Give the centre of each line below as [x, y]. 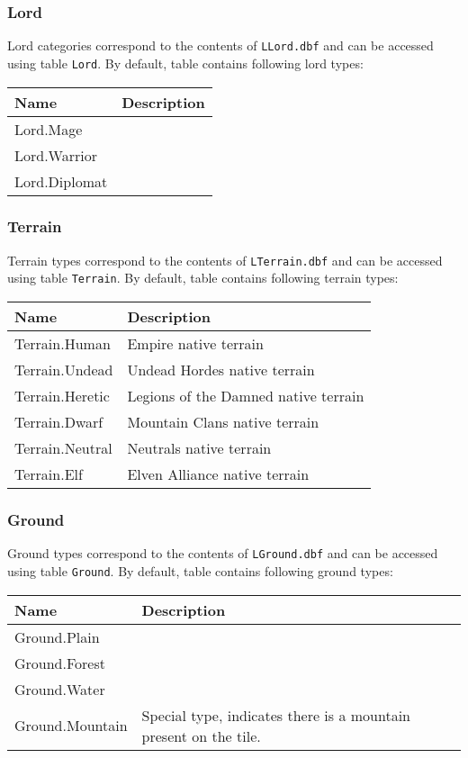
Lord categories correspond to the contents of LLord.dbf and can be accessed [220, 45]
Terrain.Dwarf [59, 422]
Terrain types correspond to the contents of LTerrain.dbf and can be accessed [225, 260]
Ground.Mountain [71, 726]
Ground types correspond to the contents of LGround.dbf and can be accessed [223, 553]
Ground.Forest [60, 663]
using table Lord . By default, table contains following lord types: [185, 63]
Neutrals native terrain [199, 448]
